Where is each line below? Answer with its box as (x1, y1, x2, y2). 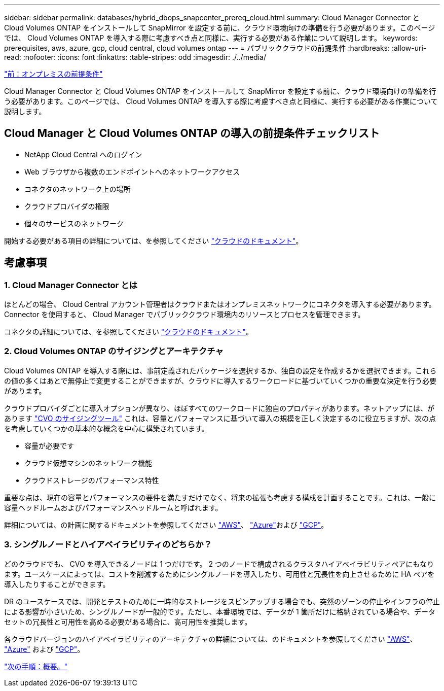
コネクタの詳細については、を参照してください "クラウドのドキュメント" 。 (4, 327, 253, 336)
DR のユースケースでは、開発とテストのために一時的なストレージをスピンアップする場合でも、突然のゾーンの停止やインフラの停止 (4, 597, 440, 606)
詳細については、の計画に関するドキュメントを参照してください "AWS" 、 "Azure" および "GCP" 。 (4, 520, 328, 529)
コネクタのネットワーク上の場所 (24, 184, 131, 193)
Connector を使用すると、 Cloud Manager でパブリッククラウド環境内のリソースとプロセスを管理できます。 (4, 310, 365, 319)
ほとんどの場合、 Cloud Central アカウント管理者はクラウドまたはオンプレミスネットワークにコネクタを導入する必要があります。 (4, 300, 436, 309)
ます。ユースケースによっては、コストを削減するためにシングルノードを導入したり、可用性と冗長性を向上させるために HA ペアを (4, 569, 435, 578)
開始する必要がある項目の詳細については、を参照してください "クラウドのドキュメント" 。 (4, 236, 303, 245)
